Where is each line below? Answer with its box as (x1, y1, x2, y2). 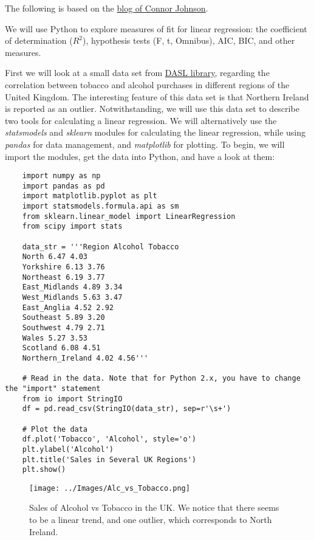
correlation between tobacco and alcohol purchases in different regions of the (5, 78, 290, 91)
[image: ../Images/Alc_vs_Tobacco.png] (29, 483, 190, 493)
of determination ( (5, 34, 73, 47)
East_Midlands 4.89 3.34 (22, 283, 123, 292)
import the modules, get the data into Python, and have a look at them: (5, 150, 275, 162)
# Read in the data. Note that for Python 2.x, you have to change (22, 374, 301, 383)
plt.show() (22, 465, 66, 474)
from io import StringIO (22, 394, 123, 403)
